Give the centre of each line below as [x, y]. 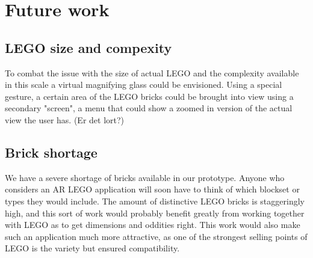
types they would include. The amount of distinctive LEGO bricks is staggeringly [155, 201]
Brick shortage [51, 152]
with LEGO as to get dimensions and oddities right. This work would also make [153, 225]
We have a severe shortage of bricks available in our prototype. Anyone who [145, 177]
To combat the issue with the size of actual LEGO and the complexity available [152, 72]
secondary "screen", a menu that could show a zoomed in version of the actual [149, 108]
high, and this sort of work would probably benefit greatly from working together [155, 213]
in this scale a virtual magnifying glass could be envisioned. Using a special [144, 84]
